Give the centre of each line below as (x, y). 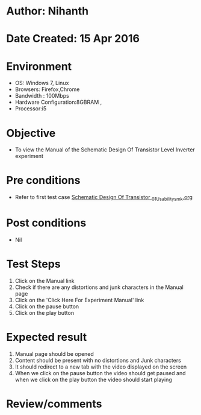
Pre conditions (43, 181)
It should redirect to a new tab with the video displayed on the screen (101, 367)
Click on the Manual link (45, 280)
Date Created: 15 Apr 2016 (73, 39)
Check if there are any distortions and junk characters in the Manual (99, 287)
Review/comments (54, 404)
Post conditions (46, 223)
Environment (39, 66)
